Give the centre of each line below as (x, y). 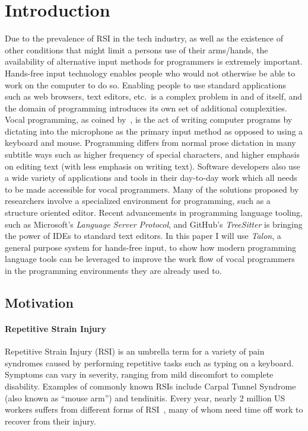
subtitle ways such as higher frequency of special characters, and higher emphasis (153, 154)
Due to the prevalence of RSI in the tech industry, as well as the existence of (144, 38)
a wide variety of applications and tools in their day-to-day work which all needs (151, 178)
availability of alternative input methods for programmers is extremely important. (154, 61)
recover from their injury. (50, 421)
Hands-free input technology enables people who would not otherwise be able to (150, 73)
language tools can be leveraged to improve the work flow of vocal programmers (150, 259)
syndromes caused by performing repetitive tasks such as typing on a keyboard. (149, 363)
